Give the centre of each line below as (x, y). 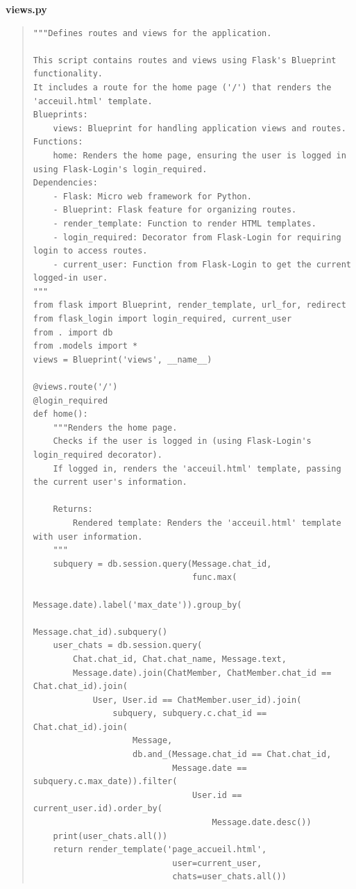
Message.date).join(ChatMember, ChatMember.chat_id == (202, 673)
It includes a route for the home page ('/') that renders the (182, 87)
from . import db (73, 332)
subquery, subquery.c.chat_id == (190, 714)
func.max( (214, 578)
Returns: (73, 509)
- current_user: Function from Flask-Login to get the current (202, 264)
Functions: (58, 142)
